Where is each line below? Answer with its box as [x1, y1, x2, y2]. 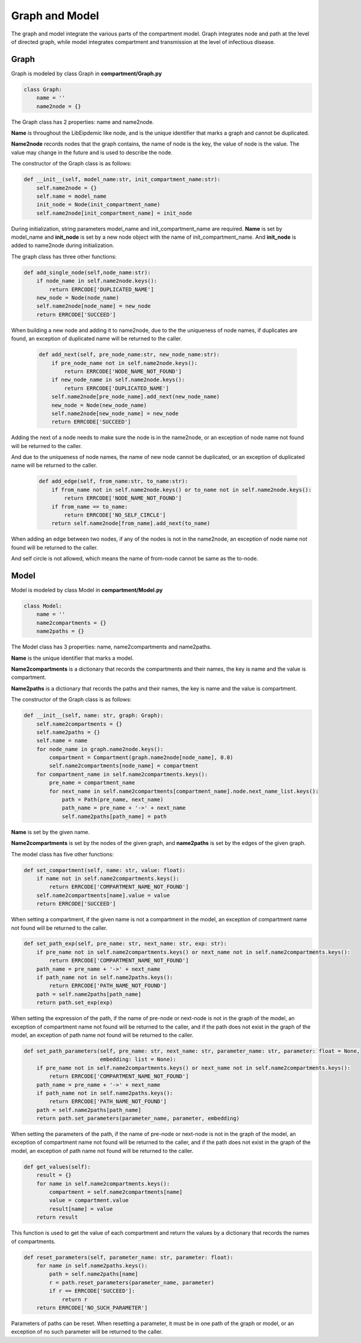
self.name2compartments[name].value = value [36, 892, 170, 899]
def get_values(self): [23, 1163, 91, 1170]
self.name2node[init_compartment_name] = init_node [36, 209, 193, 217]
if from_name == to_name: [51, 503, 128, 510]
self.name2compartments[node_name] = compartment [49, 763, 199, 769]
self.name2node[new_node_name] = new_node [51, 410, 179, 417]
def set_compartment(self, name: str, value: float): [23, 867, 186, 873]
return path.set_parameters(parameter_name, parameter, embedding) [36, 1115, 240, 1122]
